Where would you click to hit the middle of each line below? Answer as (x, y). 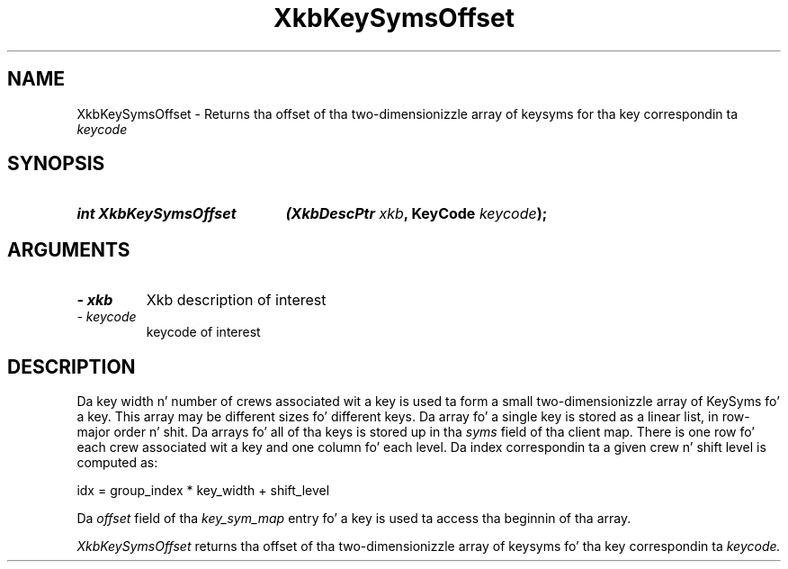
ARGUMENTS (69, 249)
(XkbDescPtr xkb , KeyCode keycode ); (416, 214)
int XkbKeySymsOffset (157, 214)
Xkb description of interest (236, 300)
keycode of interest (203, 332)
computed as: (117, 463)
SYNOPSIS (56, 164)
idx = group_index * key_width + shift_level (203, 491)
